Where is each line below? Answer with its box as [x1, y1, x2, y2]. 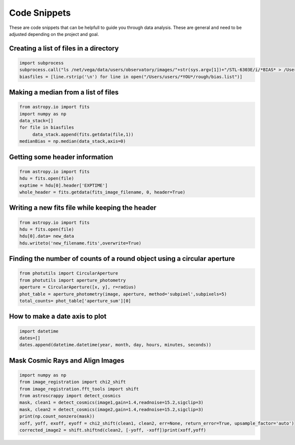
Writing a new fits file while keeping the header [9, 204, 157, 212]
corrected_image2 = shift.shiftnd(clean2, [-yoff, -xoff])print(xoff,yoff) [19, 427, 206, 433]
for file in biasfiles [19, 125, 74, 130]
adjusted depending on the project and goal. [9, 31, 99, 37]
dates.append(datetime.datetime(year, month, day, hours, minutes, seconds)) [19, 342, 211, 348]
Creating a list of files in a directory [9, 44, 119, 53]
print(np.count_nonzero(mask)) [19, 414, 95, 419]
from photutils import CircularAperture [19, 271, 118, 276]
